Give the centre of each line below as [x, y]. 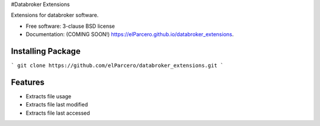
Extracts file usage [49, 96]
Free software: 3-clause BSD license [70, 26]
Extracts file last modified [57, 105]
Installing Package [46, 51]
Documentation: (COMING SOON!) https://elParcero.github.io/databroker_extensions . [130, 34]
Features [28, 82]
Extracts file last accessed [58, 113]
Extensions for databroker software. [55, 15]
